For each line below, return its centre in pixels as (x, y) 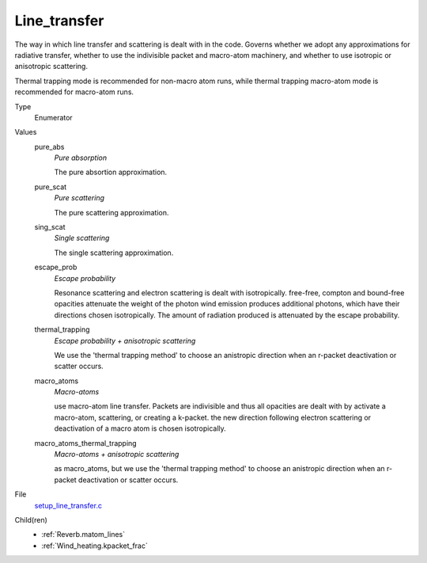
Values (26, 132)
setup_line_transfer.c (68, 505)
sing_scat (50, 227)
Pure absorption (80, 158)
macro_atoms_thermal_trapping (86, 443)
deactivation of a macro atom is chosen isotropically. (140, 428)
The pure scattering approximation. (111, 212)
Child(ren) (31, 520)
